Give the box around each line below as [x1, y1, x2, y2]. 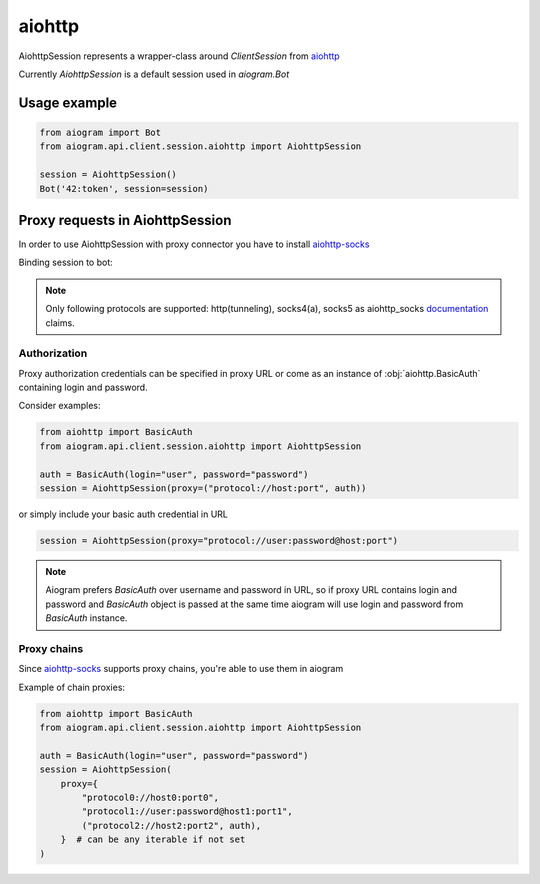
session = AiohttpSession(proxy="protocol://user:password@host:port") [39, 535, 399, 546]
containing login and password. [18, 381, 149, 394]
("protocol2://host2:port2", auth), [81, 820, 262, 831]
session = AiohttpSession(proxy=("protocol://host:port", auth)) [39, 483, 367, 494]
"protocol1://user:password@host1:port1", [81, 806, 294, 817]
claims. [45, 316, 75, 329]
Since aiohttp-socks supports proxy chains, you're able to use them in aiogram [18, 663, 344, 675]
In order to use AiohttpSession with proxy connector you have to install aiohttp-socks [18, 238, 370, 250]
